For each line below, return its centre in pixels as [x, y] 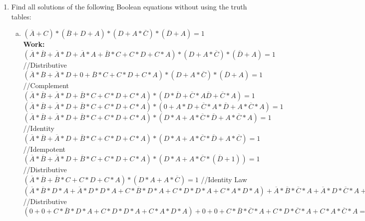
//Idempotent [44, 149]
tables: [21, 16]
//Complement [46, 85]
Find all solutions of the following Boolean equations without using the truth [129, 6]
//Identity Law [224, 179]
